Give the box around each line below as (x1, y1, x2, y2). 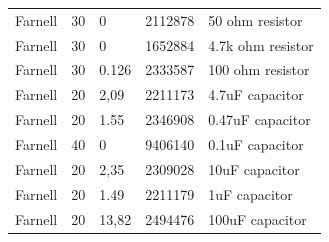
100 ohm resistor (208, 59, 310, 80)
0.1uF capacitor (208, 133, 304, 154)
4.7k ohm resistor (208, 34, 314, 55)
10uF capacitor (208, 158, 300, 179)
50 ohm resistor (208, 9, 303, 30)
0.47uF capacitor (208, 109, 311, 130)
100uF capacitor (208, 208, 307, 229)
